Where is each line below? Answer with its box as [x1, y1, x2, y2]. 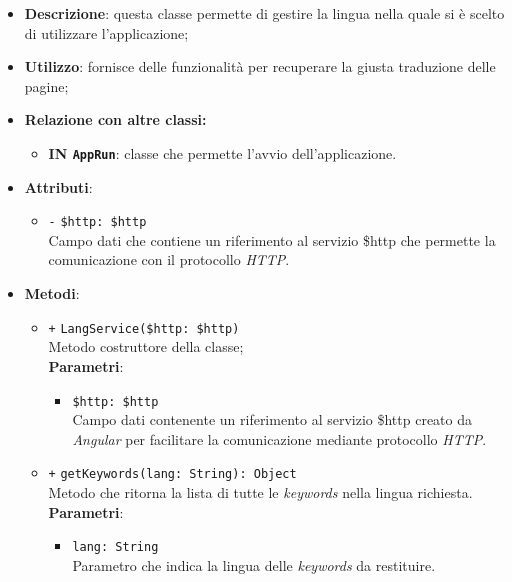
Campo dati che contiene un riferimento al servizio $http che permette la [48, 229, 496, 250]
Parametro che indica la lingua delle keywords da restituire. [72, 554, 436, 575]
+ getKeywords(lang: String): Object [48, 467, 297, 482]
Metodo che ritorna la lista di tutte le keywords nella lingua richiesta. [48, 482, 473, 502]
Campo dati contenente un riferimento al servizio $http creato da [72, 409, 473, 430]
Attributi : [24, 176, 93, 197]
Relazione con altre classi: [24, 109, 207, 130]
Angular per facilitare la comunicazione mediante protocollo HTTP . [72, 428, 487, 449]
